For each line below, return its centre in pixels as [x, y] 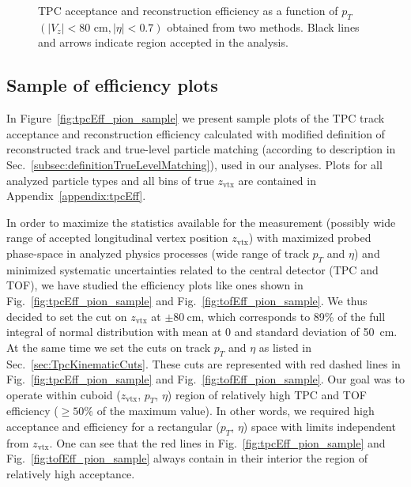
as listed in [285, 347]
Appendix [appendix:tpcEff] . [76, 196]
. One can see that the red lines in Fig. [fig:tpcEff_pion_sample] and [217, 442]
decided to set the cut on [67, 316]
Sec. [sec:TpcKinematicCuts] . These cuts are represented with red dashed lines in [204, 363]
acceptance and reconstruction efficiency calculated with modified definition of [196, 133]
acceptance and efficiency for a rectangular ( [113, 427]
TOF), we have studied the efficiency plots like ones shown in [155, 285]
